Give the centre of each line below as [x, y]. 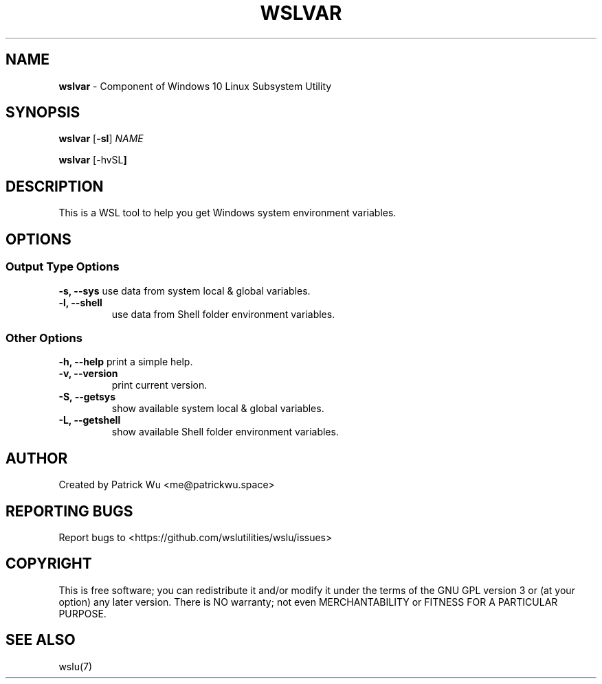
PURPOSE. [82, 613]
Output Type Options [63, 267]
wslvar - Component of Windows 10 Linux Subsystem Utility [195, 86]
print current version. [159, 385]
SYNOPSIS [43, 113]
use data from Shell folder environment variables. [223, 314]
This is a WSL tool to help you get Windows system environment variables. [227, 213]
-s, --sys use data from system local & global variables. [185, 290]
